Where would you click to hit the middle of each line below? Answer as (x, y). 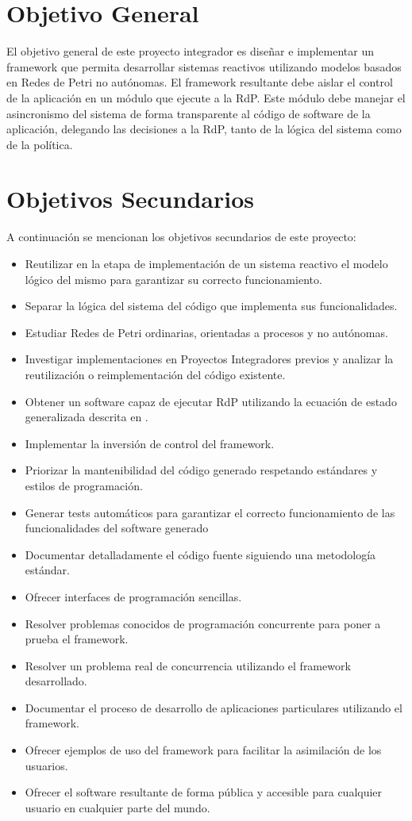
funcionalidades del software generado (117, 528)
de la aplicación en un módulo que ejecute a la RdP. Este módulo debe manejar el (206, 97)
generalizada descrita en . (87, 417)
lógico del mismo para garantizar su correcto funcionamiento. (173, 279)
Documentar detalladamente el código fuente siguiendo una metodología (200, 554)
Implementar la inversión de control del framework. (150, 443)
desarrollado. (56, 681)
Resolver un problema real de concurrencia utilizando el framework (188, 665)
